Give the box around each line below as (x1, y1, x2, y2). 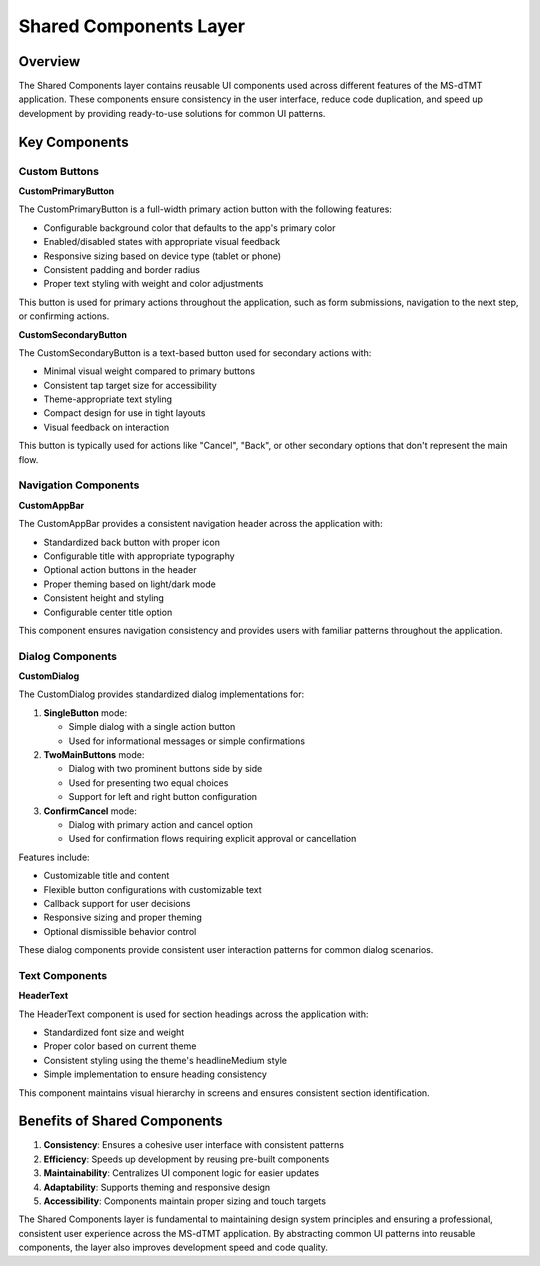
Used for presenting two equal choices (68, 776, 229, 789)
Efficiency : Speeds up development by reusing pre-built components (43, 1153, 330, 1165)
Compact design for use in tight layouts (43, 407, 206, 419)
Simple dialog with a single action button (68, 721, 236, 733)
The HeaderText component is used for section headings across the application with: (18, 1008, 369, 1020)
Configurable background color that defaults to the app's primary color (43, 221, 336, 234)
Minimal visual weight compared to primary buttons (43, 365, 255, 377)
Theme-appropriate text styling (43, 393, 173, 405)
